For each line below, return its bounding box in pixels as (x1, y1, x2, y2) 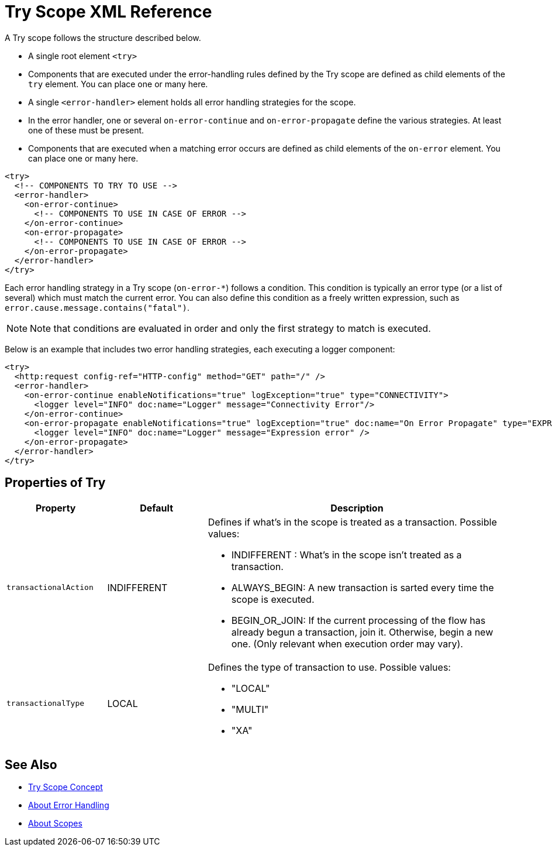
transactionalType (6, 699, 85, 708)
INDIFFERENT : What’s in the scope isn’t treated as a (231, 548, 462, 561)
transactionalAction (6, 583, 94, 592)
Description (330, 502, 384, 514)
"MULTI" (231, 703, 269, 715)
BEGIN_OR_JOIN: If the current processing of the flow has (231, 614, 486, 626)
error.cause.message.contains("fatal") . (5, 302, 189, 313)
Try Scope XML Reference (5, 2, 212, 22)
